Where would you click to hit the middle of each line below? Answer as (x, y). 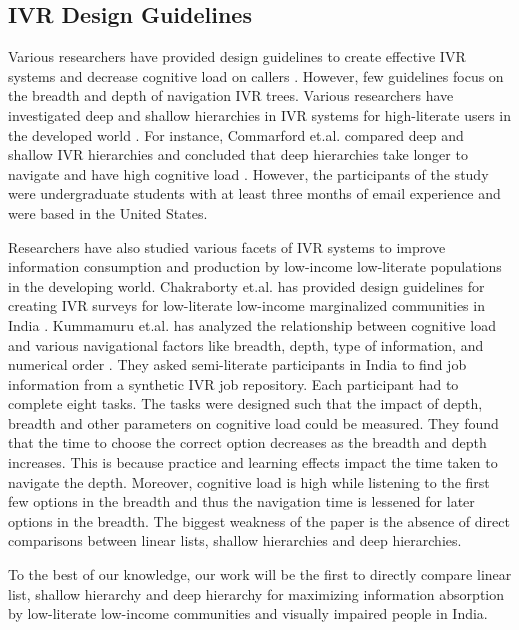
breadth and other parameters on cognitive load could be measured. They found (253, 422)
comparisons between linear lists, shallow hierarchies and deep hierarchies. (235, 540)
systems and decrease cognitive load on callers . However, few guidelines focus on (256, 75)
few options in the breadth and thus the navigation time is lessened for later (241, 501)
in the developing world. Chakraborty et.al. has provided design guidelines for (246, 285)
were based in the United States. (108, 212)
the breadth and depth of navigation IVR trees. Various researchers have (231, 95)
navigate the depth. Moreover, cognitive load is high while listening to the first (249, 481)
